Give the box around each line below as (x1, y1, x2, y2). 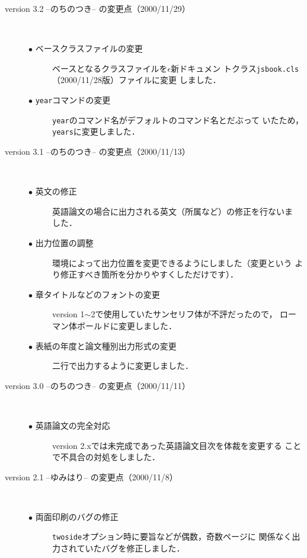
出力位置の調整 (35, 236, 94, 248)
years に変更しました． (52, 125, 140, 138)
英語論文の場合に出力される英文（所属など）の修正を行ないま (52, 205, 293, 217)
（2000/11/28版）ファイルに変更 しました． (52, 74, 221, 86)
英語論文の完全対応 (35, 419, 110, 431)
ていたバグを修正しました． (76, 542, 185, 554)
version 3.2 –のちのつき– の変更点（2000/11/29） (5, 2, 190, 14)
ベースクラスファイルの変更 (35, 42, 143, 55)
